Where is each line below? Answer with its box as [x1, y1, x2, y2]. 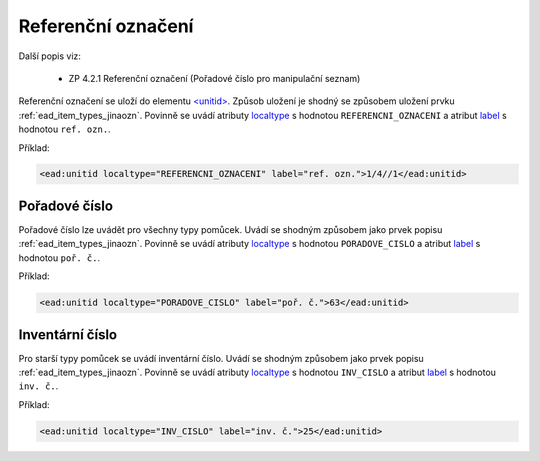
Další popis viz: [18, 50, 82, 62]
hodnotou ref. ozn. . [18, 123, 111, 135]
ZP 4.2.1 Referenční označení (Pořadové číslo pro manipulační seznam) [68, 72, 361, 84]
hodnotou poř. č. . [18, 251, 101, 264]
